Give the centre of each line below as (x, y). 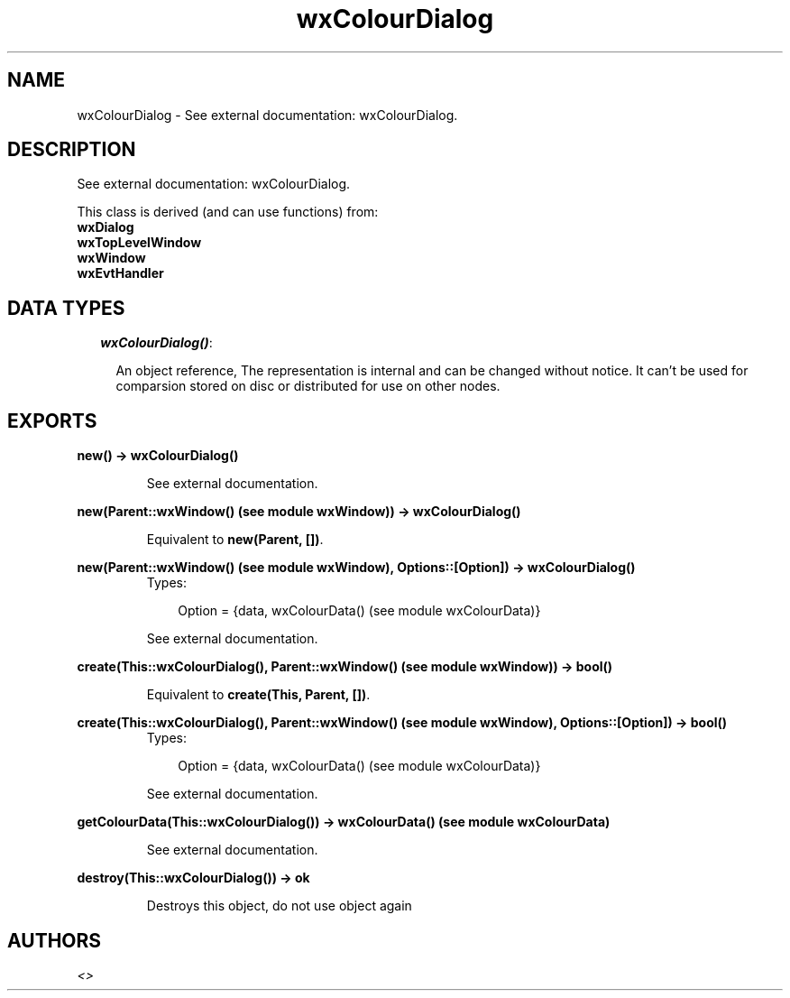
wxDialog (106, 227)
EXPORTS (52, 420)
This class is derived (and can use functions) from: (228, 212)
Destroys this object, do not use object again (279, 906)
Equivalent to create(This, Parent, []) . (258, 695)
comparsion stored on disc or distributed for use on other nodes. (308, 386)
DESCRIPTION (72, 150)
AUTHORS (55, 940)
